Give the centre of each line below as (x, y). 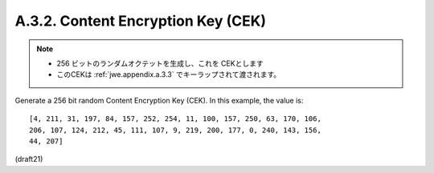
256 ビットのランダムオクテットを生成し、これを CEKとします (160, 63)
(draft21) (29, 159)
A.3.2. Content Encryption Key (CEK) (141, 21)
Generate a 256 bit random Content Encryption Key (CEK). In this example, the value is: (159, 100)
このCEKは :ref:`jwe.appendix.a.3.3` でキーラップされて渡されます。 (169, 74)
